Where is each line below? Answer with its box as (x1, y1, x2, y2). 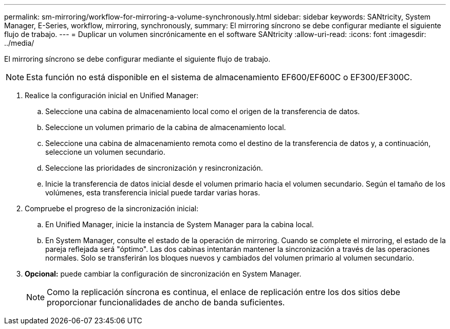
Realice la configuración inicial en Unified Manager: (25, 91, 199, 100)
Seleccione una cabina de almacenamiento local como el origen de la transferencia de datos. (45, 107, 360, 116)
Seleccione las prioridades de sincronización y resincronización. (45, 163, 263, 172)
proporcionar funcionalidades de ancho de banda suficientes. (47, 297, 285, 307)
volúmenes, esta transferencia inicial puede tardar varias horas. (45, 188, 260, 197)
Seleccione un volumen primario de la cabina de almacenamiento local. (45, 123, 286, 132)
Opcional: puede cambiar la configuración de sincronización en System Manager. (25, 269, 302, 278)
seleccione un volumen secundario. (45, 148, 165, 156)
